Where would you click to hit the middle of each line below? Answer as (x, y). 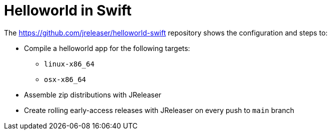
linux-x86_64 (69, 64)
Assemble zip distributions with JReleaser (93, 94)
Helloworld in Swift (68, 10)
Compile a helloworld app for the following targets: (107, 48)
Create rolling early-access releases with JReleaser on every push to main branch (159, 110)
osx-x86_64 (65, 79)
